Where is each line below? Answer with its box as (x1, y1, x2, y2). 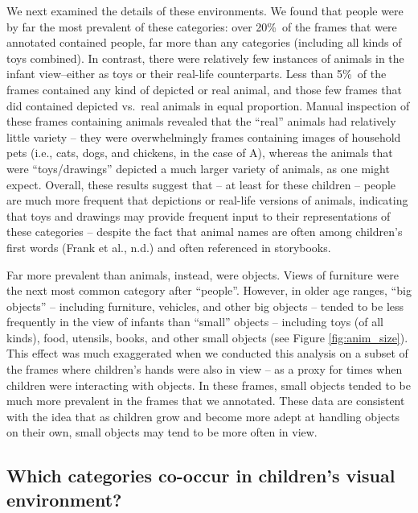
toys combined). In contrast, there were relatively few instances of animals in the (6, 49, 404, 66)
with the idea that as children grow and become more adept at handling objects (6, 408, 400, 424)
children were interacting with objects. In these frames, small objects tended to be (6, 376, 411, 393)
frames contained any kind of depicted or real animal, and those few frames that (6, 81, 402, 97)
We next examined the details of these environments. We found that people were (6, 2, 404, 19)
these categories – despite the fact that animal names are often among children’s (6, 223, 403, 240)
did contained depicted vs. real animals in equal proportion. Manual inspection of (6, 97, 410, 114)
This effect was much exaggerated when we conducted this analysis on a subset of (6, 345, 408, 362)
